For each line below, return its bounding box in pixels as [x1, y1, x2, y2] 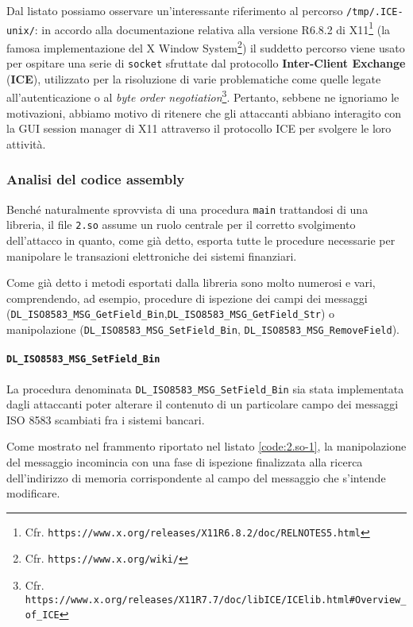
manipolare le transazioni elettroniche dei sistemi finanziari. [6, 247, 297, 264]
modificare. [6, 485, 60, 501]
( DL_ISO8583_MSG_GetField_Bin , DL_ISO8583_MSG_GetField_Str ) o [6, 305, 335, 322]
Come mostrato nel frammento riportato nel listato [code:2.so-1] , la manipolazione [6, 438, 407, 455]
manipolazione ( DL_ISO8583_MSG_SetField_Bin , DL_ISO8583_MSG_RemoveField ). [6, 321, 399, 338]
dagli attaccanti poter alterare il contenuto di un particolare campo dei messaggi [6, 396, 399, 412]
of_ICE [25, 610, 60, 621]
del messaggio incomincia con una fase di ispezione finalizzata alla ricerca [6, 454, 363, 470]
